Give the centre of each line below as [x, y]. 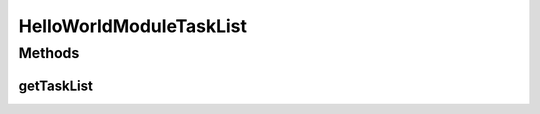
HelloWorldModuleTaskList [133, 26]
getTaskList [56, 85]
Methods [49, 53]
